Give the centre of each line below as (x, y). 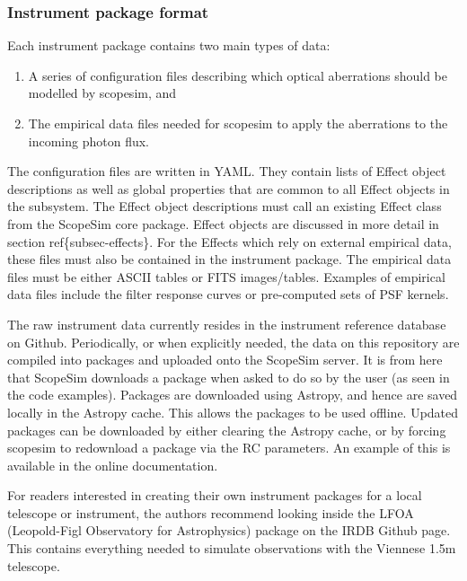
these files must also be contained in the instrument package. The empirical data (229, 259)
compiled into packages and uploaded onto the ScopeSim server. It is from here (225, 360)
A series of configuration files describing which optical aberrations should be (238, 75)
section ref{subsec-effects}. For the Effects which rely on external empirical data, (229, 241)
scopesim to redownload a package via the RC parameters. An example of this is (229, 448)
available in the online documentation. (113, 465)
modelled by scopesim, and (102, 93)
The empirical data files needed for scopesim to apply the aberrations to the (238, 123)
